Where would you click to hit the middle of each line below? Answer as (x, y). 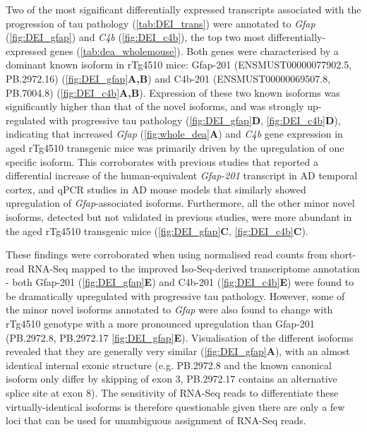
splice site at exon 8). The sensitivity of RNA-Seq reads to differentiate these (172, 393)
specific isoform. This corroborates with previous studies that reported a (162, 161)
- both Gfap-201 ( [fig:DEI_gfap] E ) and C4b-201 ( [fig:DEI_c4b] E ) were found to (180, 282)
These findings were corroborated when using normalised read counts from (167, 254)
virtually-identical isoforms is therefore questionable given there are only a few (175, 406)
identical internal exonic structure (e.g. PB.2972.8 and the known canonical (169, 365)
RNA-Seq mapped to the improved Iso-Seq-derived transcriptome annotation (194, 268)
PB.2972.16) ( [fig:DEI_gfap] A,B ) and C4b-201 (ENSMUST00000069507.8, (168, 78)
